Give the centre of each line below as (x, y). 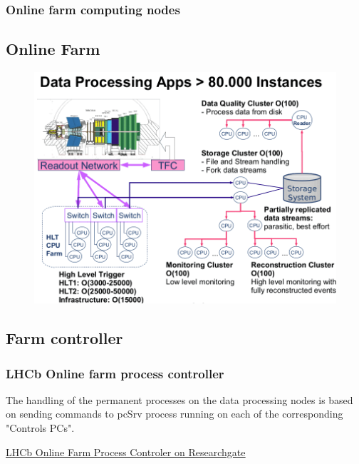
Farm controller (64, 338)
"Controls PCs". (40, 428)
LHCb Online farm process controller (115, 373)
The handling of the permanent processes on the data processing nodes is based (179, 399)
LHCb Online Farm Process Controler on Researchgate (126, 452)
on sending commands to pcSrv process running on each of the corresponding (175, 414)
